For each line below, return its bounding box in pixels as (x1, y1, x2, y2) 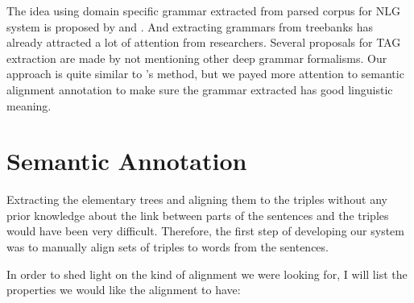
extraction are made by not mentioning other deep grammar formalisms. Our (6, 49, 387, 66)
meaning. (6, 97, 52, 114)
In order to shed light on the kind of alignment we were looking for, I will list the (6, 265, 408, 282)
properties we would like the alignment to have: (6, 281, 241, 298)
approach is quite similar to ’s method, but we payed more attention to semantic (6, 65, 404, 82)
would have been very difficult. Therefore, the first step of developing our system (6, 222, 404, 239)
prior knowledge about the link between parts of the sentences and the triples (6, 206, 389, 223)
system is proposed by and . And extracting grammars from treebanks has (6, 18, 373, 35)
